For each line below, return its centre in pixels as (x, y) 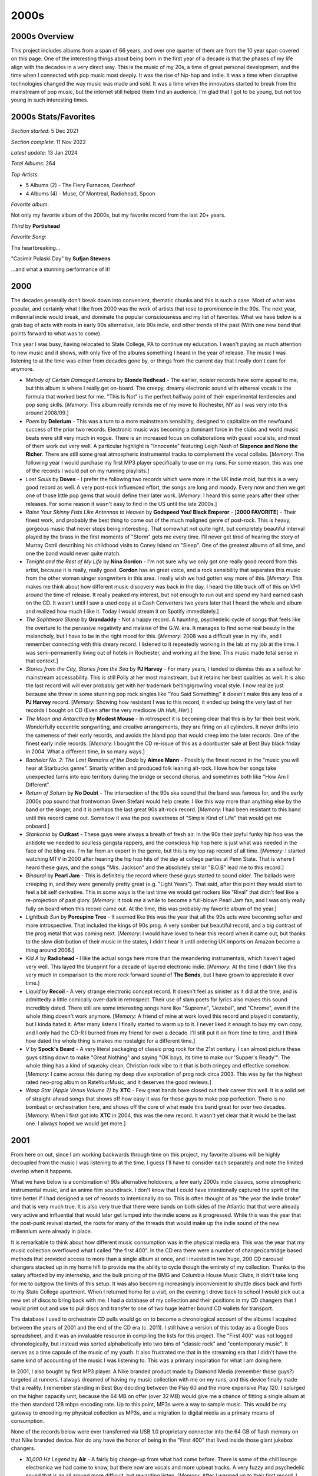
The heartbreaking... (36, 247)
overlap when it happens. (42, 1171)
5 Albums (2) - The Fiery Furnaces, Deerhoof (80, 185)
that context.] (42, 661)
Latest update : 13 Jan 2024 (44, 153)
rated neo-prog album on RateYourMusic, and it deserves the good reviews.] (118, 1082)
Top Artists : (25, 174)
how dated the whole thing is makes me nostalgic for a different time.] (110, 1041)
